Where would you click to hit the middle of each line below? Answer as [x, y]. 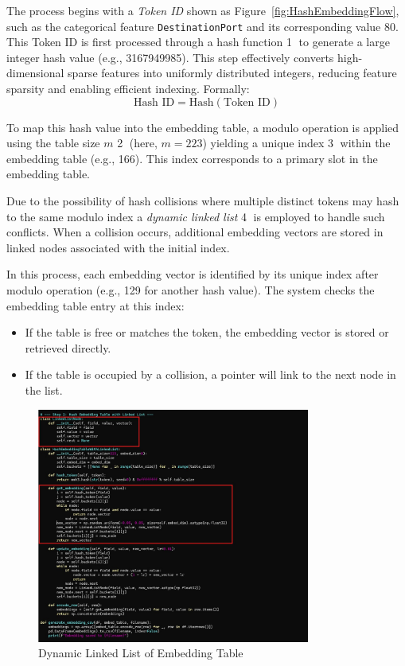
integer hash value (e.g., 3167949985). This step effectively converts [170, 57]
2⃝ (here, [137, 143]
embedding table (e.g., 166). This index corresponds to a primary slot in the [192, 158]
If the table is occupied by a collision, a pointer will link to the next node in [210, 374]
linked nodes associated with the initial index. [118, 247]
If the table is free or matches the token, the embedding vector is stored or [207, 332]
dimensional [35, 73]
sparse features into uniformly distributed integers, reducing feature [232, 73]
